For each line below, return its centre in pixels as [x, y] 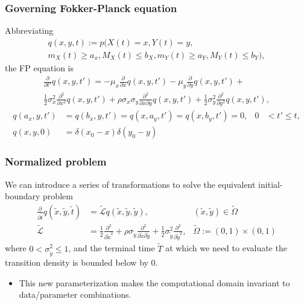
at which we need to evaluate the [226, 248]
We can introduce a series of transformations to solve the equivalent [130, 184]
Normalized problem [56, 162]
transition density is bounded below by [77, 262]
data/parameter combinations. [75, 294]
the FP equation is [40, 67]
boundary [23, 196]
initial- [271, 184]
